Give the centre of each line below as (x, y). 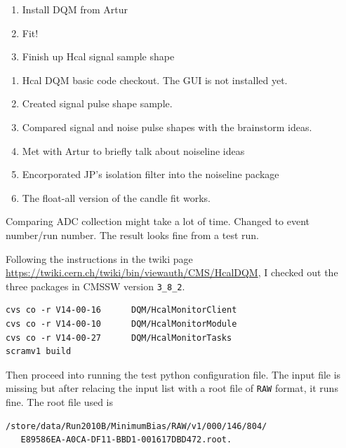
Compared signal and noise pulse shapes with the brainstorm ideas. (167, 127)
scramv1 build (39, 352)
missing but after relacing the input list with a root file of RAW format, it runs (172, 388)
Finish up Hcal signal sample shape (98, 56)
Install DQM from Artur (75, 9)
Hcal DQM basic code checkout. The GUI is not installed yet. (155, 80)
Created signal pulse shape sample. (97, 103)
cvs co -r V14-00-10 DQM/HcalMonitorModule (121, 324)
